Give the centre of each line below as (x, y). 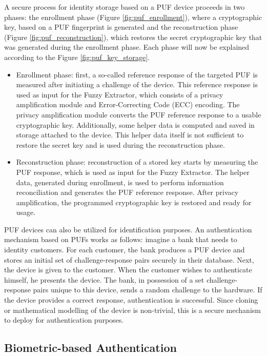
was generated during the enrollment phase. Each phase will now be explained (127, 47)
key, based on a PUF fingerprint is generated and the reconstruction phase (121, 27)
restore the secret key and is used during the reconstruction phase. (120, 144)
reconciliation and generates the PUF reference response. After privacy (127, 192)
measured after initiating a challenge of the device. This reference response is (137, 84)
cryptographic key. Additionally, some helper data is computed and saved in (135, 124)
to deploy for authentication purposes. (64, 320)
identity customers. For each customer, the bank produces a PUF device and (125, 250)
